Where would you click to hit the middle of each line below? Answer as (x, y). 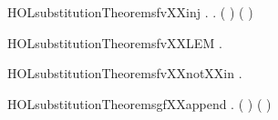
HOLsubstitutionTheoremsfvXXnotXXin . (125, 73)
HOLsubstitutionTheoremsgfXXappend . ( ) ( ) (139, 103)
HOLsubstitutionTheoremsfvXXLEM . (115, 42)
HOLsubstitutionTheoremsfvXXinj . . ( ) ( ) (130, 12)
